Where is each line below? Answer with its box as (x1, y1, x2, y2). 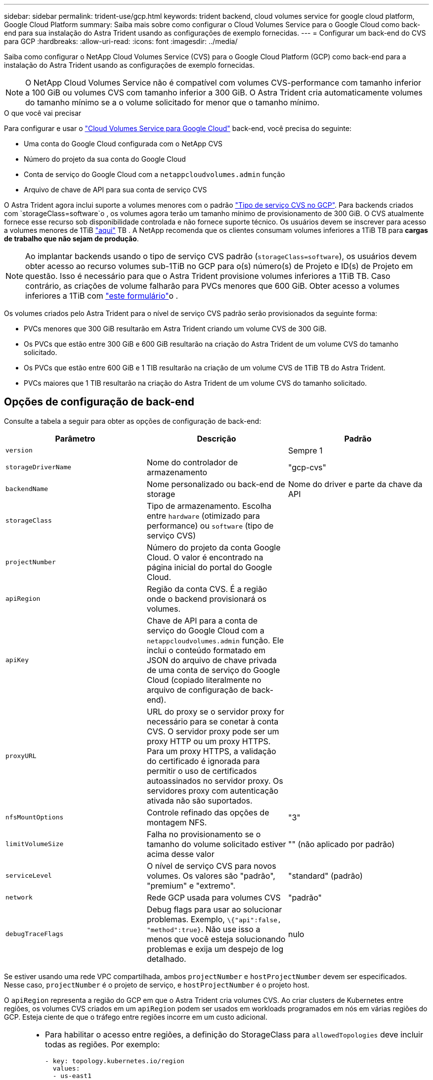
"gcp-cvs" (288, 462, 327, 472)
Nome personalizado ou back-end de (146, 479, 285, 489)
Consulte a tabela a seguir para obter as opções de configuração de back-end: (4, 416, 261, 425)
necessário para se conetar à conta (146, 716, 279, 726)
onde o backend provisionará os (146, 593, 266, 604)
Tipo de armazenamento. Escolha (146, 500, 272, 511)
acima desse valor (146, 849, 215, 859)
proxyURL (5, 752, 37, 760)
